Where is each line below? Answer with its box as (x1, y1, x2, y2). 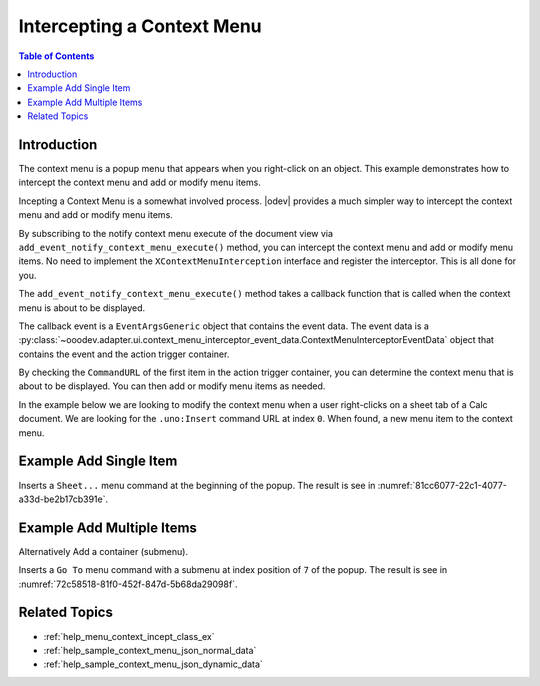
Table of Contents (18, 50, 95, 62)
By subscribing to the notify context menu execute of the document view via (18, 227, 334, 239)
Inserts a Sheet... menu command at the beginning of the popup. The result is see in (18, 479, 376, 491)
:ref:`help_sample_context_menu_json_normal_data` (43, 644, 257, 656)
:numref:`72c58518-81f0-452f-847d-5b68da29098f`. (18, 578, 238, 590)
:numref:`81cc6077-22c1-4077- (377, 479, 507, 491)
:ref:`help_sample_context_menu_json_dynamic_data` (43, 658, 264, 670)
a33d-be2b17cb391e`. (18, 493, 109, 505)
